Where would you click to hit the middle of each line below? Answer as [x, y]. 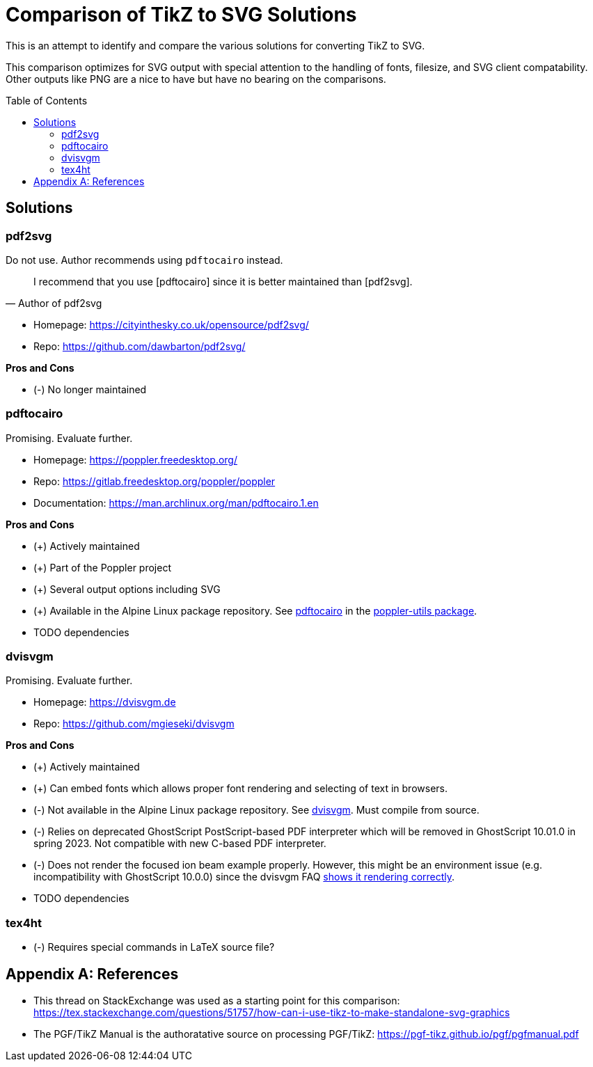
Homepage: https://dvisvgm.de [105, 702]
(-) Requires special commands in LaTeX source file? [154, 947]
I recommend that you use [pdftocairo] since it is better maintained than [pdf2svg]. [223, 281]
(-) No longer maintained [90, 389]
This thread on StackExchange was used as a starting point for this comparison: [217, 1001]
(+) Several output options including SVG [127, 589]
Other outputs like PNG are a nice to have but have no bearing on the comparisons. [196, 79]
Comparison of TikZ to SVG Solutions [181, 15]
